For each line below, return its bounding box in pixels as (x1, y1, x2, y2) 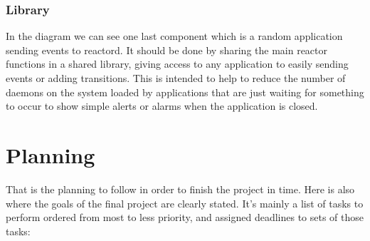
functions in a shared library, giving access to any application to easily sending (6, 56, 349, 71)
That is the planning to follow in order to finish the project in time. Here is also (6, 181, 355, 196)
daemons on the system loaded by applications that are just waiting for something (6, 84, 364, 99)
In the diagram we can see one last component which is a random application (6, 29, 343, 43)
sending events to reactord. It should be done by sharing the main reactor (6, 42, 328, 57)
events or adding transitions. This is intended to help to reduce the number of (6, 71, 346, 85)
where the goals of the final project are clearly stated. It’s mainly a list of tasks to (6, 195, 364, 210)
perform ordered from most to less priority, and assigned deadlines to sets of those (6, 210, 364, 225)
